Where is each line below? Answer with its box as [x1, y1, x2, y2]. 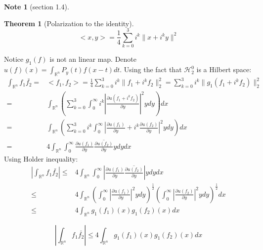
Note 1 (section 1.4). [4, 1, 69, 11]
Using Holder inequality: [4, 153, 78, 164]
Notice [4, 54, 24, 64]
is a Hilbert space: [196, 64, 252, 75]
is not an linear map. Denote [49, 54, 137, 64]
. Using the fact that [120, 64, 182, 75]
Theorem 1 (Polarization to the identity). [4, 18, 134, 28]
